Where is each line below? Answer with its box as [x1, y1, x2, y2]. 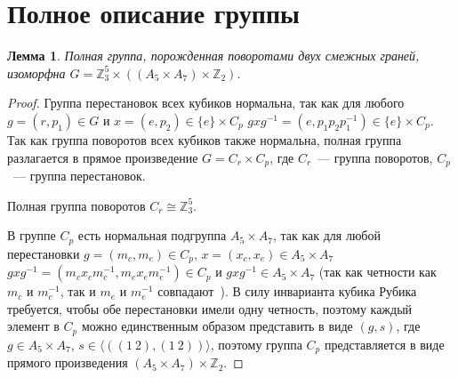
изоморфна [7, 63, 66, 82]
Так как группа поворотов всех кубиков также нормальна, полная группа [7, 130, 402, 149]
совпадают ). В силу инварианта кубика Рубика [157, 282, 417, 301]
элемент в [7, 317, 60, 335]
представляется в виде [324, 334, 445, 353]
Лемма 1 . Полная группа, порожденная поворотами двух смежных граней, [7, 46, 420, 65]
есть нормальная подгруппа [77, 226, 227, 245]
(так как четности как [318, 262, 437, 281]
